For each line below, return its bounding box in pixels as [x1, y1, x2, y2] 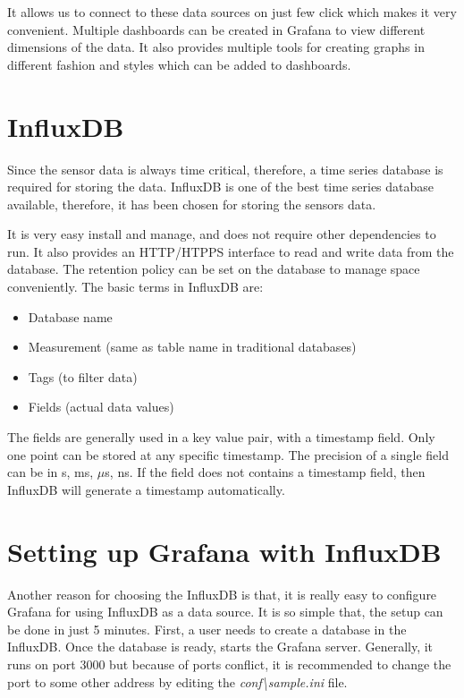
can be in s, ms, [7, 463, 94, 481]
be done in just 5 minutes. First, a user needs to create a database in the [7, 619, 407, 638]
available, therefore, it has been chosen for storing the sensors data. [7, 194, 376, 213]
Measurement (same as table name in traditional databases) [28, 337, 357, 356]
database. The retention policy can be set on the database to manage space [7, 260, 420, 278]
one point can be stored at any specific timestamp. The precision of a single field [7, 445, 449, 464]
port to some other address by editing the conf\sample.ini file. [7, 672, 348, 691]
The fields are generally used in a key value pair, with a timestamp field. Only [7, 428, 435, 447]
